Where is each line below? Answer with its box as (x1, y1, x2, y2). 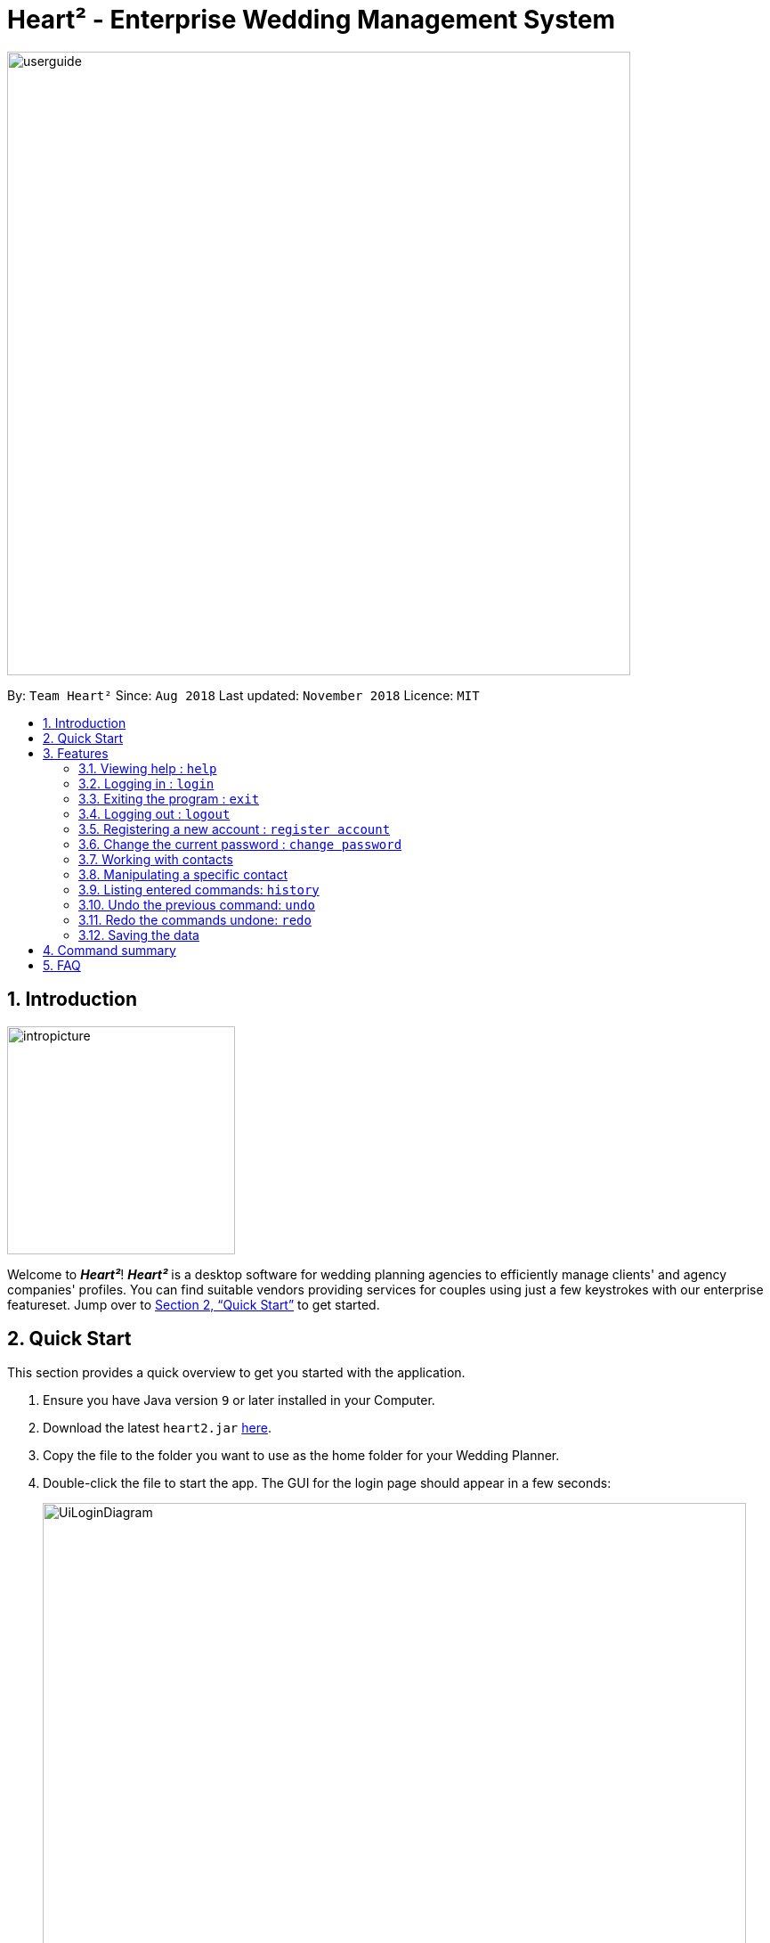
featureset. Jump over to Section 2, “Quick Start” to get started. (7, 1296, 380, 1312)
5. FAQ (43, 957, 81, 973)
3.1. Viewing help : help (78, 760, 217, 776)
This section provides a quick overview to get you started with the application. (7, 1365, 466, 1381)
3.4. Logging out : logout (78, 805, 231, 821)
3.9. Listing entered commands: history (78, 881, 320, 897)
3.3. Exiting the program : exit (78, 790, 260, 806)
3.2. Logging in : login (78, 775, 215, 791)
